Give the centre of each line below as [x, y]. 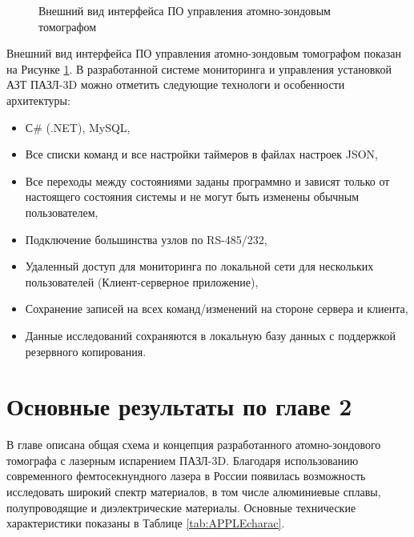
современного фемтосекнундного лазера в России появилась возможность [186, 476]
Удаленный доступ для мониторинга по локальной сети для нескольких [199, 266]
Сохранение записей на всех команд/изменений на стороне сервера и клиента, [217, 309]
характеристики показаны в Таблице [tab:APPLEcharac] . [146, 523]
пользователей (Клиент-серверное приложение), [142, 281]
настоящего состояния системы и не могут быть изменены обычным [192, 196]
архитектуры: [38, 100]
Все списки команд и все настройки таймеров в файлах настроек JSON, [202, 154]
